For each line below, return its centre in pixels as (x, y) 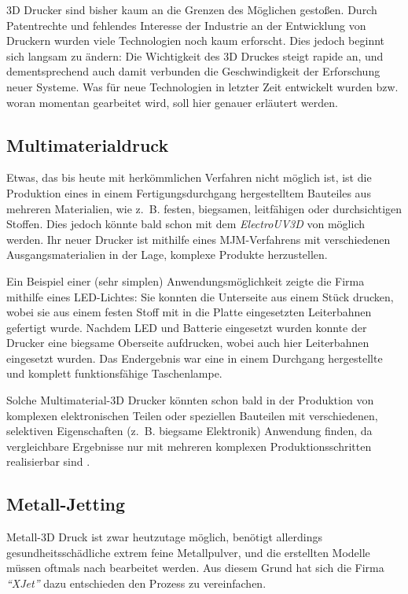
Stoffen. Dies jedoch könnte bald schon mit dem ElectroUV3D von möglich (186, 224)
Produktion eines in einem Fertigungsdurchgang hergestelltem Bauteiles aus (189, 192)
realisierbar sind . (48, 461)
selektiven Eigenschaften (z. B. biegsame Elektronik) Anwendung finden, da (189, 431)
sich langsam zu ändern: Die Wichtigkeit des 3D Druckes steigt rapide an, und (195, 55)
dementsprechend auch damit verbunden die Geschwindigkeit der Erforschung (193, 71)
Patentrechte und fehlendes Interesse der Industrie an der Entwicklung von (186, 25)
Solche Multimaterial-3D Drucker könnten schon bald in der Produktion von (190, 400)
